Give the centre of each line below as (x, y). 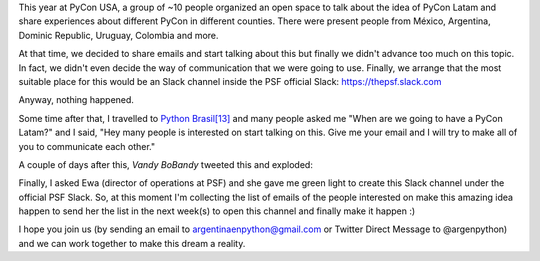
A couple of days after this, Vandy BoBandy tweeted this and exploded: (166, 164)
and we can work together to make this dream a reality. (132, 243)
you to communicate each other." (86, 146)
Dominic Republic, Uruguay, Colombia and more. (118, 35)
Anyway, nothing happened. (76, 100)
